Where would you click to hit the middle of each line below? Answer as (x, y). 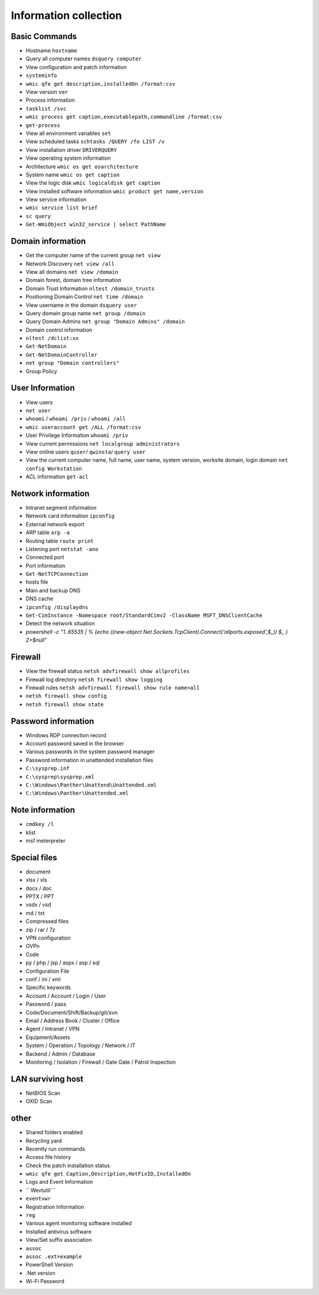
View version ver (47, 92)
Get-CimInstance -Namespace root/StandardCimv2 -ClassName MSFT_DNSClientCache (144, 616)
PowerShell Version (49, 1265)
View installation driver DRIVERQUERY (71, 150)
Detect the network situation (60, 623)
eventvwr (38, 1199)
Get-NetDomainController (61, 354)
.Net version (40, 1273)
